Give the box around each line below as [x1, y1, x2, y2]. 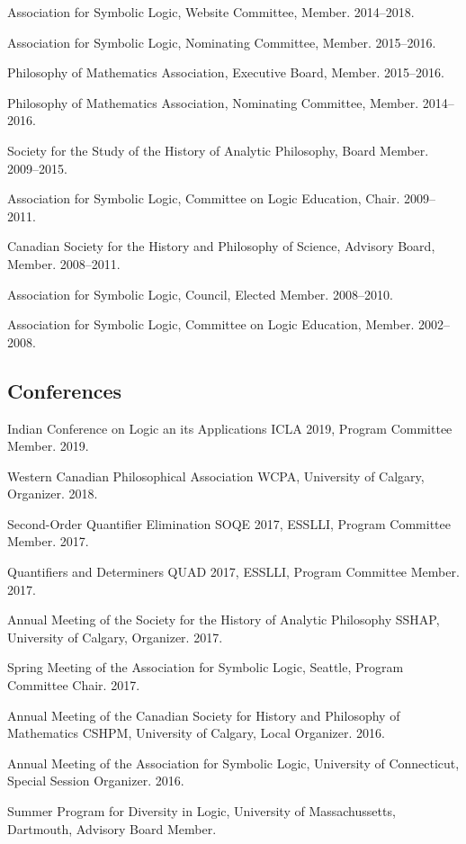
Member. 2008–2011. [7, 254, 121, 273]
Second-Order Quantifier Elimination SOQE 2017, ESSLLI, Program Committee [7, 514, 451, 533]
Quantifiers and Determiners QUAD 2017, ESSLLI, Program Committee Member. [7, 562, 460, 581]
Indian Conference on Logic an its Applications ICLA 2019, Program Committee [7, 418, 453, 437]
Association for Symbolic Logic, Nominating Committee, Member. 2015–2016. [7, 32, 436, 51]
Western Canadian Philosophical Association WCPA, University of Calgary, [7, 466, 425, 485]
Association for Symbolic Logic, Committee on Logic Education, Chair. [7, 189, 400, 208]
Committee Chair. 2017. [7, 676, 140, 695]
